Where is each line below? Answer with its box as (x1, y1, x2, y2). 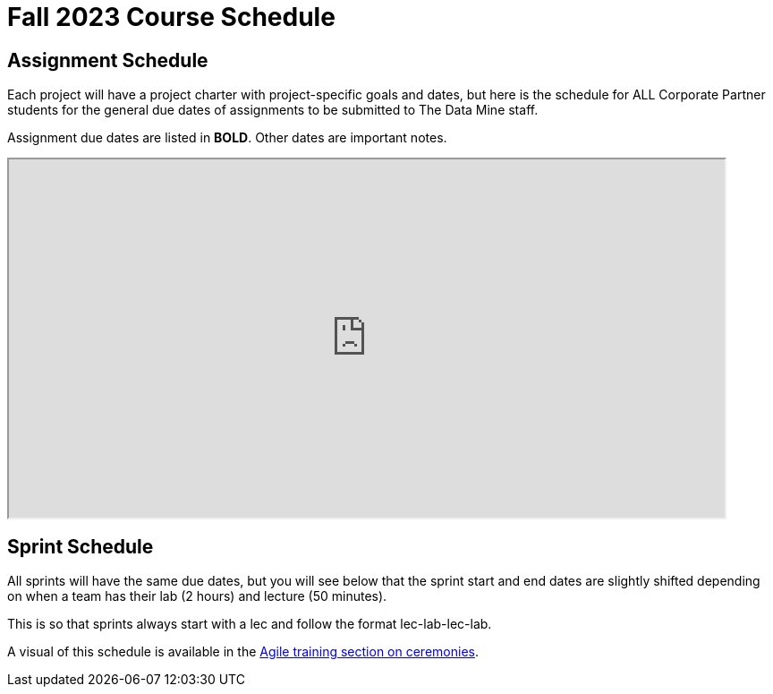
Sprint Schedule (7, 535, 154, 558)
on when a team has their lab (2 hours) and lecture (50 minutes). (7, 588, 387, 604)
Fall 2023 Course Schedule (7, 2, 336, 32)
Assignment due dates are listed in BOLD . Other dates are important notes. (7, 130, 447, 146)
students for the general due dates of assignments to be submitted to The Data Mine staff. (7, 102, 539, 118)
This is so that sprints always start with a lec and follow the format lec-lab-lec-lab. (7, 616, 492, 632)
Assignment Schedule (7, 48, 208, 72)
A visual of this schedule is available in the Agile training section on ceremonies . (7, 644, 479, 660)
